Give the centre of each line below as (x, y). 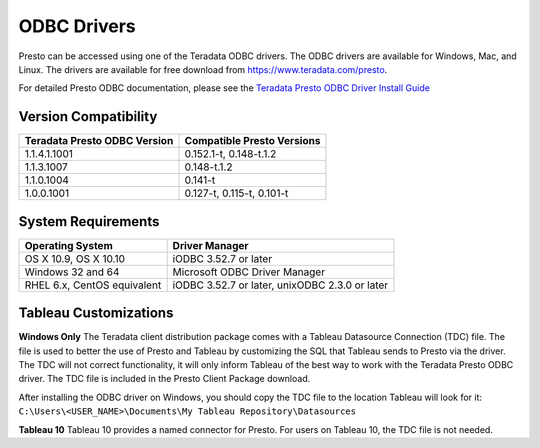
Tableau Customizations (96, 313)
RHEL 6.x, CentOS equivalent (93, 285)
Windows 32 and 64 (72, 272)
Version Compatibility (88, 116)
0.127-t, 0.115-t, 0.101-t (236, 193)
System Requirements (89, 221)
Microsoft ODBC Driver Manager (248, 272)
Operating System (69, 245)
